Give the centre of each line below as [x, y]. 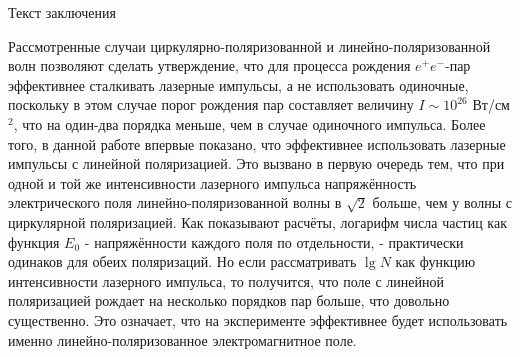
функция [34, 241]
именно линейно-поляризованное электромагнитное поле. [182, 339]
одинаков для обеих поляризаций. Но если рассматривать [182, 261]
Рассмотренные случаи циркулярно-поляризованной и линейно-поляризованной [249, 45]
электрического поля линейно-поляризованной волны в [175, 202]
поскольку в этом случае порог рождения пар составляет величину [211, 104]
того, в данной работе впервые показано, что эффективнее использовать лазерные [257, 143]
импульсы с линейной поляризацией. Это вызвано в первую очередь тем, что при [256, 163]
